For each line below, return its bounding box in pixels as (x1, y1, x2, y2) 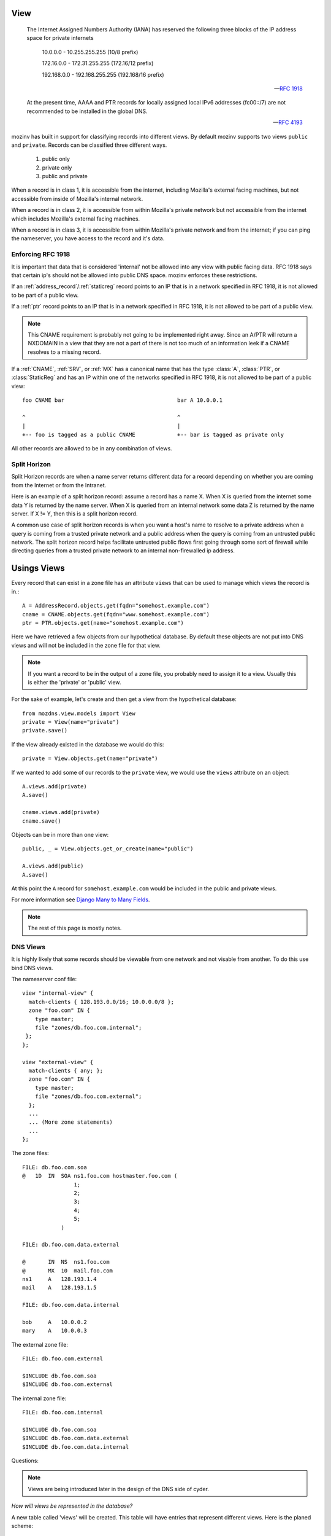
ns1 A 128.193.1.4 (22, 1275, 97, 1282)
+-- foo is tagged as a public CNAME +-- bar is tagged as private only (22, 431, 284, 438)
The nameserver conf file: (11, 976, 77, 983)
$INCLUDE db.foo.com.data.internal (22, 1443, 129, 1450)
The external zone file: (11, 1341, 69, 1348)
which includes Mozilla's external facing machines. (11, 215, 140, 222)
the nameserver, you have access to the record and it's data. (11, 235, 165, 242)
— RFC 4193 (273, 119, 303, 126)
